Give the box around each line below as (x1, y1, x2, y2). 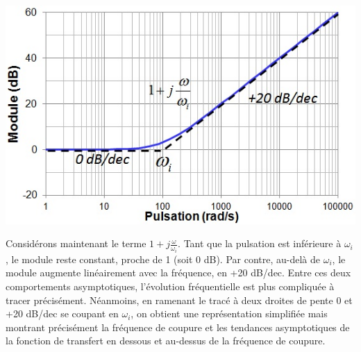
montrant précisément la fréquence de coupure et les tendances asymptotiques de (6, 319, 350, 334)
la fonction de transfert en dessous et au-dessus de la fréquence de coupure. (6, 333, 326, 348)
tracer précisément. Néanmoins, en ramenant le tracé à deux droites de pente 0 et (6, 292, 353, 307)
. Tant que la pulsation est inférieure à (178, 236, 342, 251)
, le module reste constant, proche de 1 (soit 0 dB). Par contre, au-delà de (6, 251, 321, 266)
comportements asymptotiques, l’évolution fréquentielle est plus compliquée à (6, 278, 335, 293)
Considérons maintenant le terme (6, 236, 146, 251)
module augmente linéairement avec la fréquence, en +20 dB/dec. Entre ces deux (6, 265, 351, 280)
